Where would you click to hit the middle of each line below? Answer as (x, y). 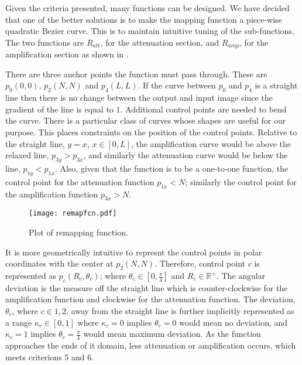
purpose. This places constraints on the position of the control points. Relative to (151, 132)
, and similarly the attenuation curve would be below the (186, 155)
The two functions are (45, 42)
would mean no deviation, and (233, 322)
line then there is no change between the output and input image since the (139, 98)
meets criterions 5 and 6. (50, 357)
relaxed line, (27, 155)
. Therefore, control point (200, 263)
